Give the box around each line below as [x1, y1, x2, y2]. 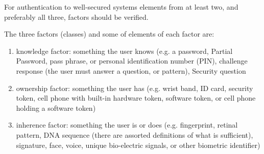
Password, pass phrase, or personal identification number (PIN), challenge [16, 55, 248, 66]
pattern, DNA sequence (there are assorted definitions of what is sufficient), [16, 129, 253, 140]
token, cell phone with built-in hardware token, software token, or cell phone [16, 93, 256, 103]
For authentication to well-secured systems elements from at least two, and [4, 2, 238, 12]
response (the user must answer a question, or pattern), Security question [16, 65, 246, 76]
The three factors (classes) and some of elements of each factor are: [4, 28, 214, 39]
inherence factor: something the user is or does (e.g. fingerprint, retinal [16, 119, 238, 130]
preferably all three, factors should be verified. [4, 11, 149, 22]
